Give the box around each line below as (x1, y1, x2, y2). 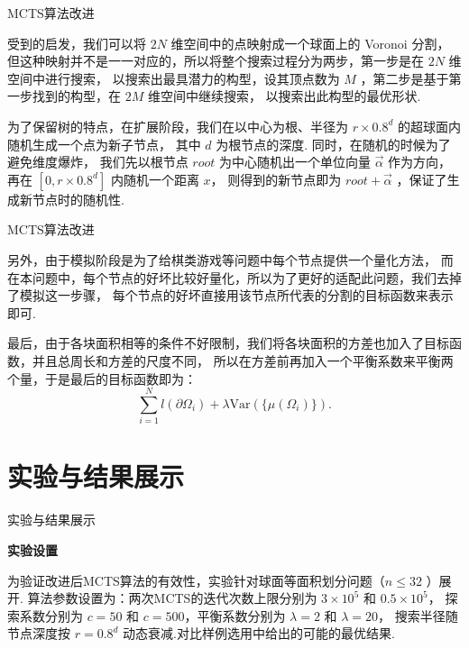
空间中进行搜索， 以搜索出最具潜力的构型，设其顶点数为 (7, 68, 340, 87)
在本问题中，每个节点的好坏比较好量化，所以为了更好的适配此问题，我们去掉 (7, 268, 462, 287)
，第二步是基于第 (360, 68, 462, 87)
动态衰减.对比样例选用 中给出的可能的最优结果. (123, 624, 395, 643)
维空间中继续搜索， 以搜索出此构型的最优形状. (147, 87, 421, 105)
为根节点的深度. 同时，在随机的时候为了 (216, 134, 451, 153)
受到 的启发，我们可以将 (7, 33, 146, 52)
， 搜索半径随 (378, 606, 458, 625)
